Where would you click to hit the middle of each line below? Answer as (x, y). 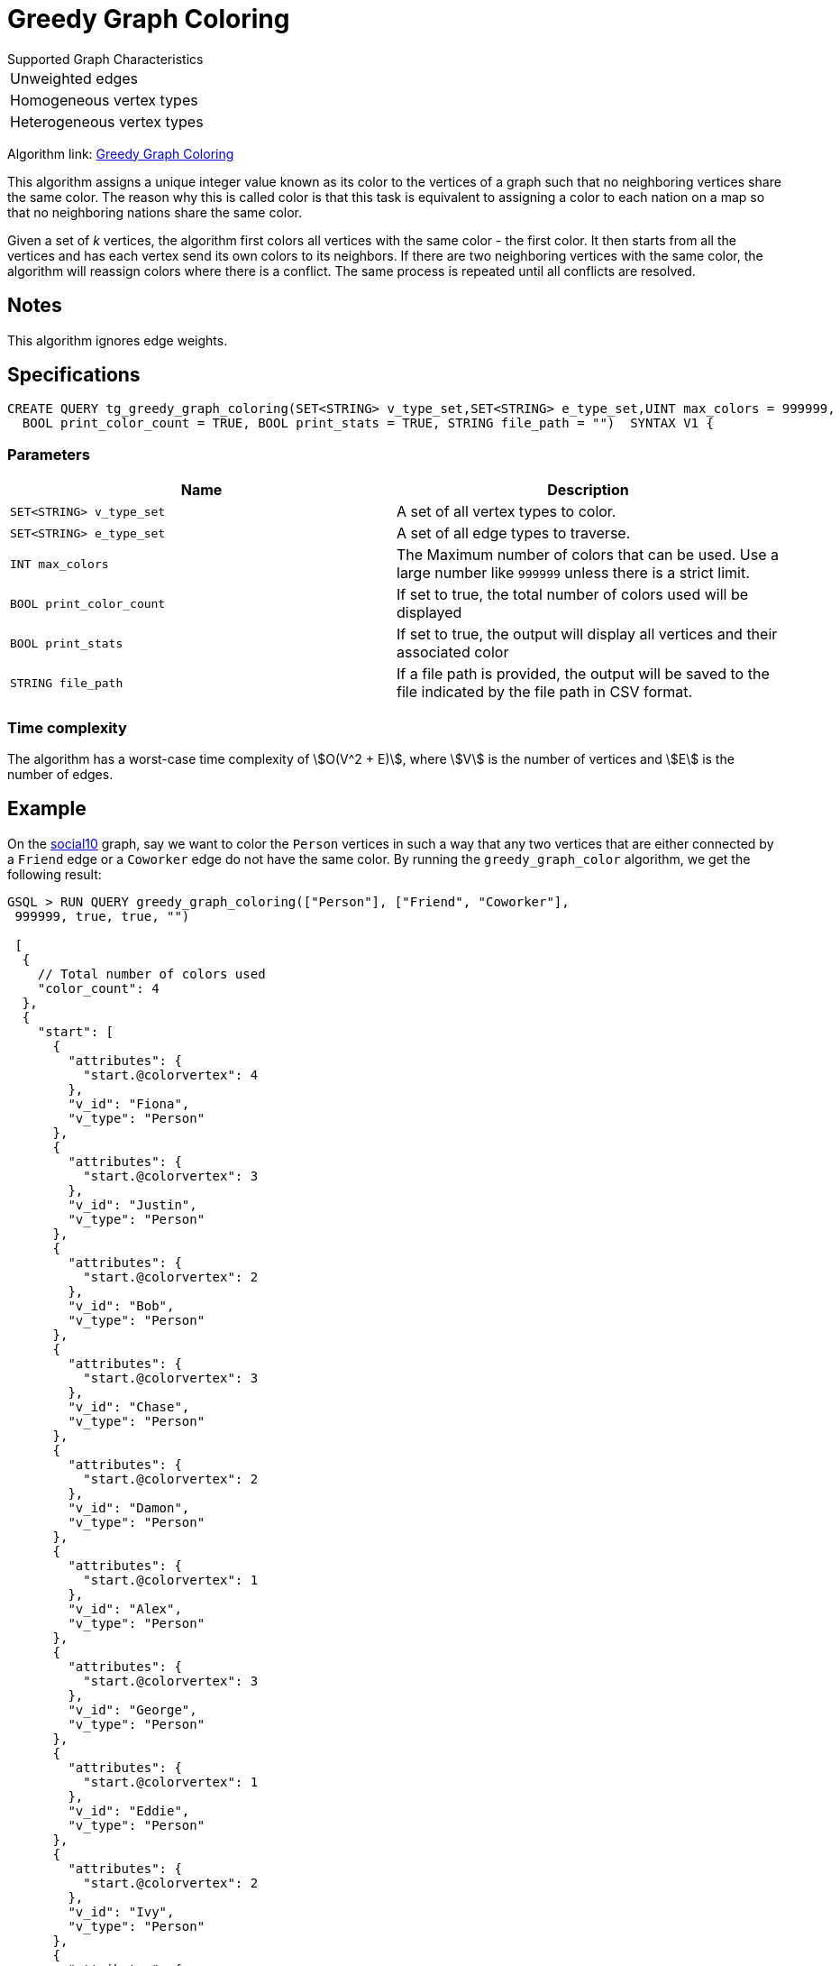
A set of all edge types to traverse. (514, 533)
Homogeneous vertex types (104, 100)
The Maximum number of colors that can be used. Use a (588, 555)
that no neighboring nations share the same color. (155, 212)
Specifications (74, 375)
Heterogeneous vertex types (107, 121)
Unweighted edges (74, 78)
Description (588, 490)
